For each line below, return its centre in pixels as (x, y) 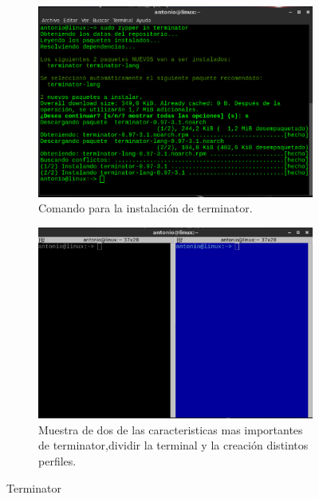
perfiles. (57, 461)
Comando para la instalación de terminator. (146, 208)
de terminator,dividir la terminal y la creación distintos (173, 445)
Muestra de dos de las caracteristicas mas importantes (171, 429)
